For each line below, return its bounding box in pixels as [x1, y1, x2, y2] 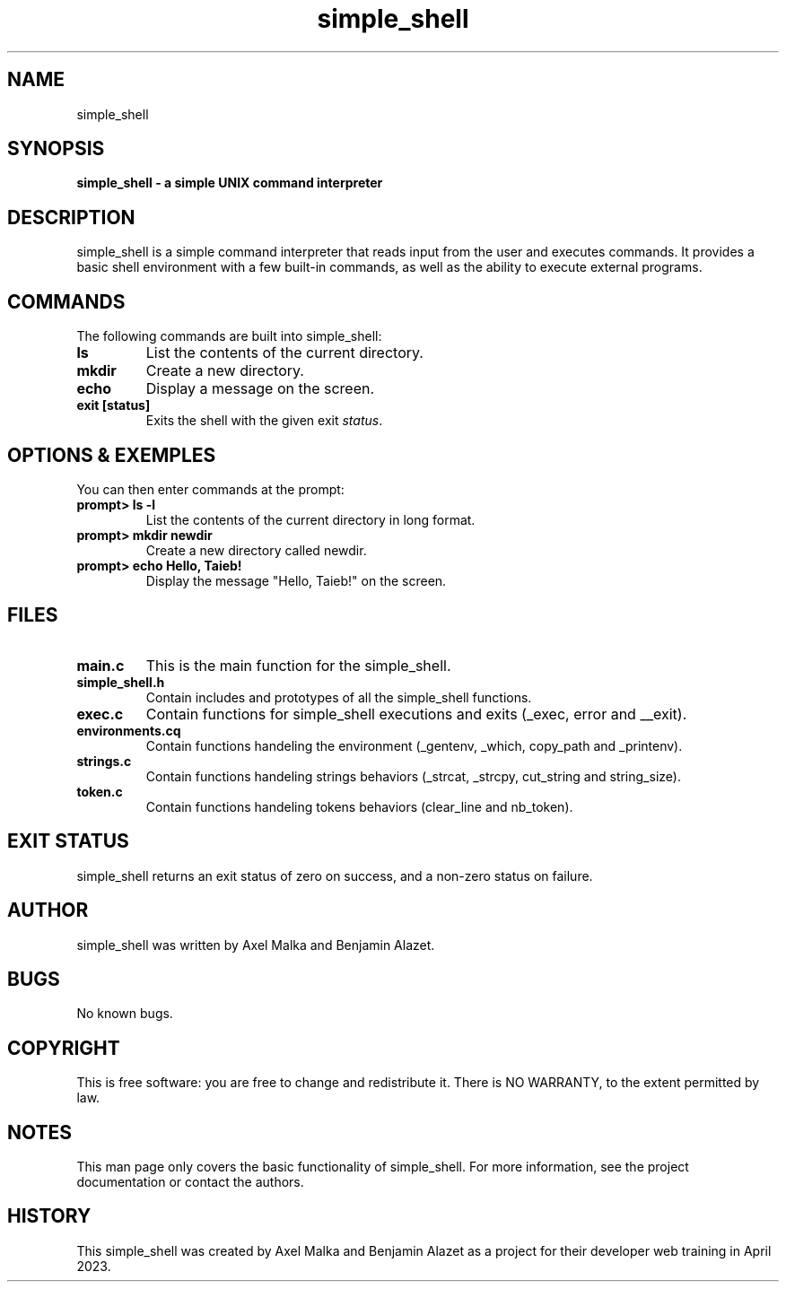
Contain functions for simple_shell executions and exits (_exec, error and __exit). [145, 704, 687, 723]
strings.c [76, 753, 132, 769]
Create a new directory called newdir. [145, 542, 367, 558]
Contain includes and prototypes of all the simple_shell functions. [145, 689, 532, 705]
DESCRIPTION [7, 205, 135, 229]
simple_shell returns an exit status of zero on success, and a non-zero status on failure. [76, 867, 593, 884]
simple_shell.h [76, 674, 165, 690]
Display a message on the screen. [145, 379, 375, 398]
